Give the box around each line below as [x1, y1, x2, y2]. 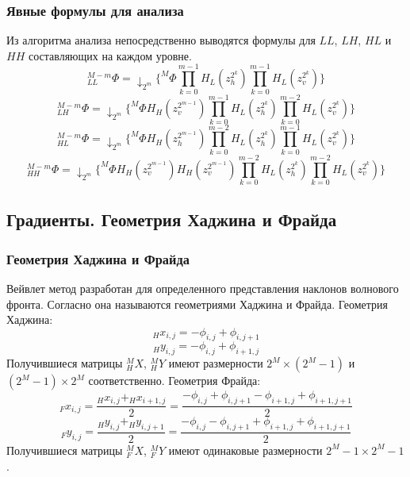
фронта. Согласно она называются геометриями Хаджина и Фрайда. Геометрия [6, 295, 388, 312]
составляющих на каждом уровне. [28, 47, 192, 63]
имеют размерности [168, 355, 263, 371]
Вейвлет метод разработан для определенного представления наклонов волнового [6, 279, 399, 296]
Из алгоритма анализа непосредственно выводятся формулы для [6, 32, 316, 48]
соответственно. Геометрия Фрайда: [88, 372, 261, 389]
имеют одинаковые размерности [168, 441, 323, 458]
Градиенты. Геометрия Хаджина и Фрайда [6, 207, 337, 232]
